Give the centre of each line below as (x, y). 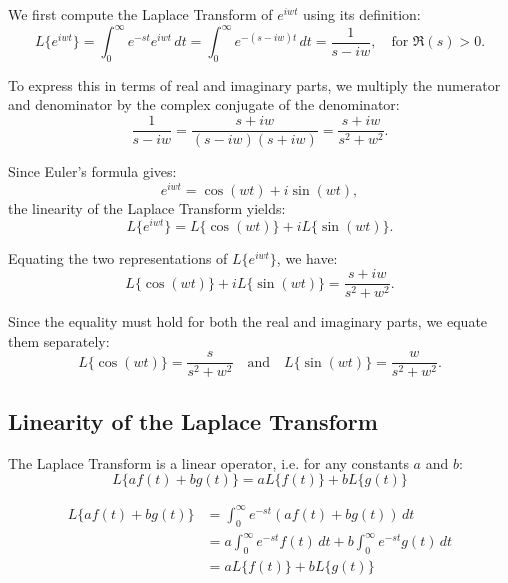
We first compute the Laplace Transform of (140, 14)
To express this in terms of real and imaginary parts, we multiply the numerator (254, 84)
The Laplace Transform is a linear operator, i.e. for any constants (208, 462)
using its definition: (362, 14)
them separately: (59, 340)
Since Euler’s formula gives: (92, 171)
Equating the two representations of (118, 258)
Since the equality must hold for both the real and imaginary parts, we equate (248, 321)
